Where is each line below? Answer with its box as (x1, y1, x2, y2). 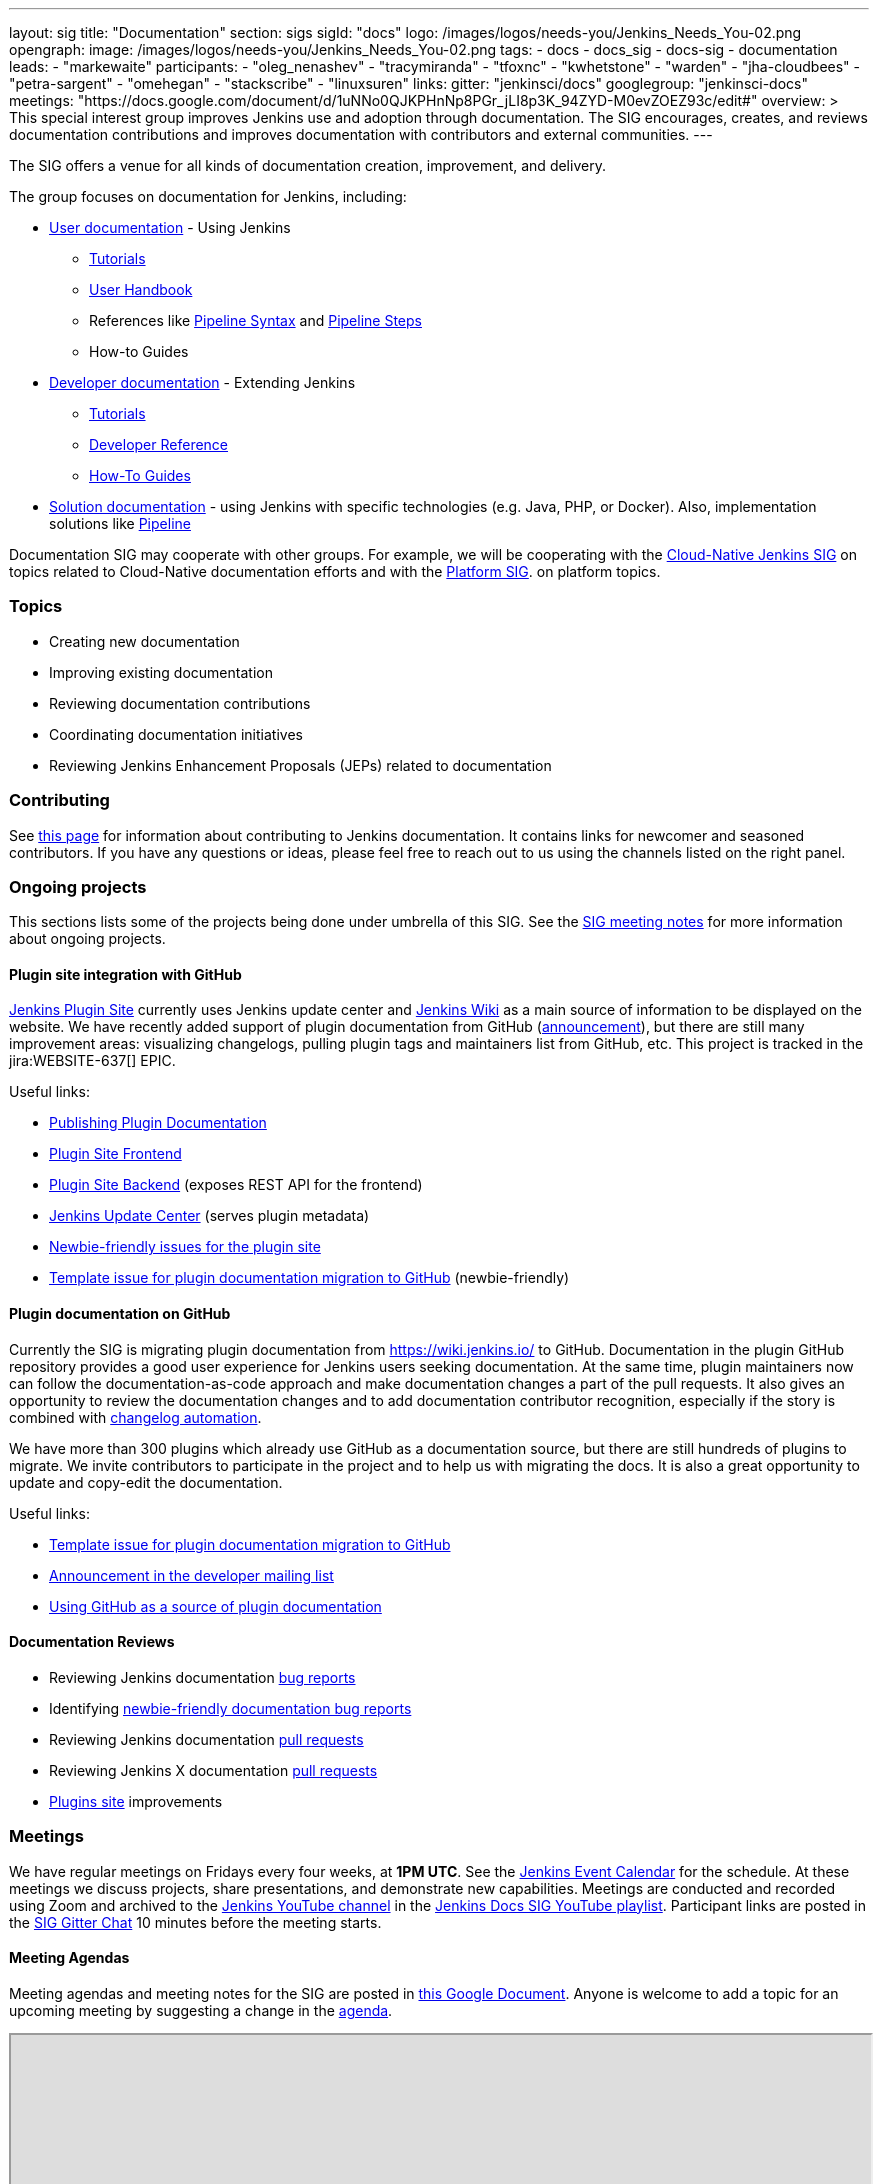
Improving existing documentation (49, 663, 273, 681)
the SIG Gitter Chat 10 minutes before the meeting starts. (9, 1913, 382, 1931)
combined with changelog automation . (9, 1408, 262, 1426)
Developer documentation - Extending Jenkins (49, 374, 356, 391)
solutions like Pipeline (49, 515, 191, 532)
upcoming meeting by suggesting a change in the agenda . (9, 2001, 393, 2019)
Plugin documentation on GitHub (9, 1305, 231, 1323)
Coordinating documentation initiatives (49, 725, 303, 743)
